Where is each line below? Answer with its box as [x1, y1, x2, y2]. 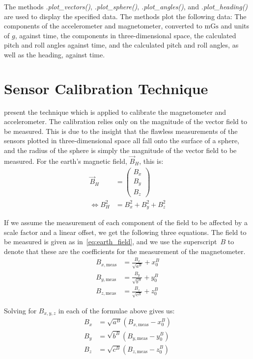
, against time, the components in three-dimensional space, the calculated [15, 30, 236, 40]
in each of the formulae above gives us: [58, 305, 175, 315]
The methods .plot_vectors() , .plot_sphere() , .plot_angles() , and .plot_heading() [4, 1, 248, 11]
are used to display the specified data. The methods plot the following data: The [4, 11, 247, 21]
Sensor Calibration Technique [4, 78, 208, 98]
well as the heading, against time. [4, 49, 105, 59]
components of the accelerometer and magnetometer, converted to [4, 21, 202, 31]
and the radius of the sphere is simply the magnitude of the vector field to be [4, 145, 237, 155]
